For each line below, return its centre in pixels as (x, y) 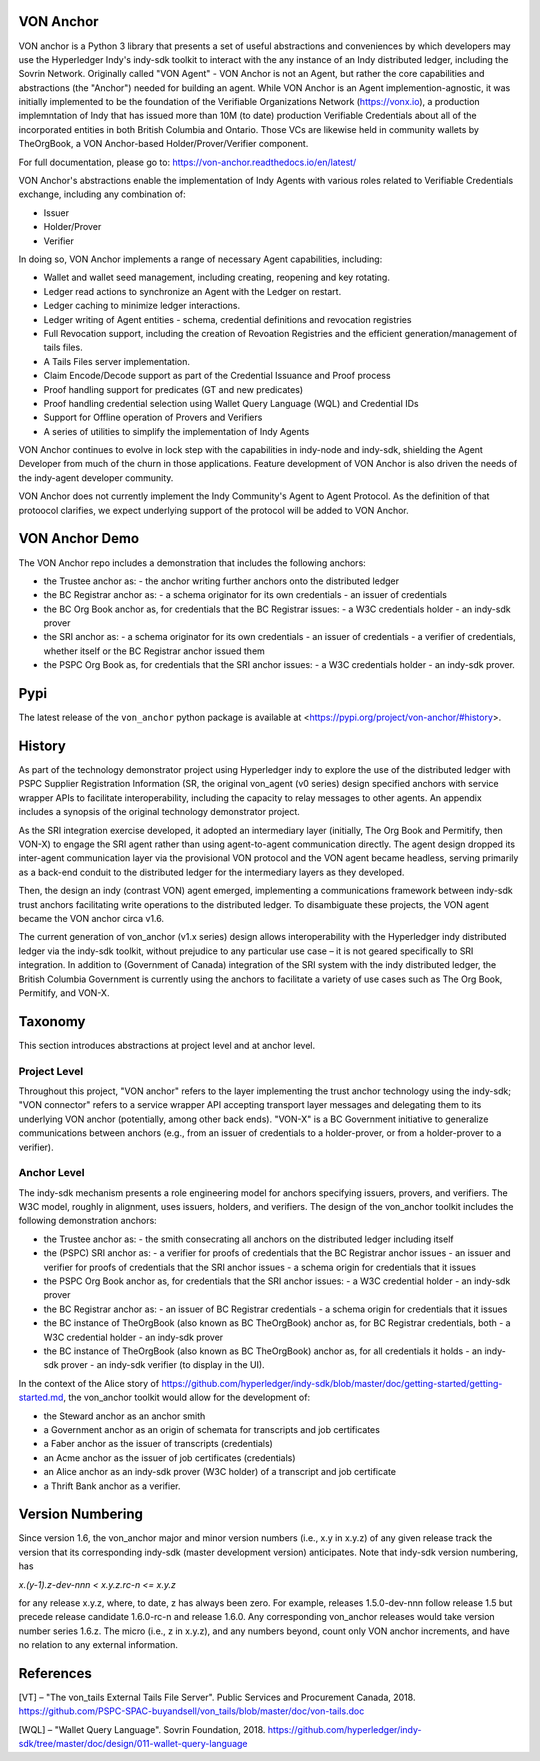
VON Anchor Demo (79, 538)
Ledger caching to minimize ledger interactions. (141, 306)
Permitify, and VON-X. (64, 992)
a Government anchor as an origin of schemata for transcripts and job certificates (211, 1429)
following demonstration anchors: (87, 1221)
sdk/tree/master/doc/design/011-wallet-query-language (133, 1744)
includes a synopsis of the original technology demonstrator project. (159, 812)
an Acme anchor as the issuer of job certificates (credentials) (169, 1457)
